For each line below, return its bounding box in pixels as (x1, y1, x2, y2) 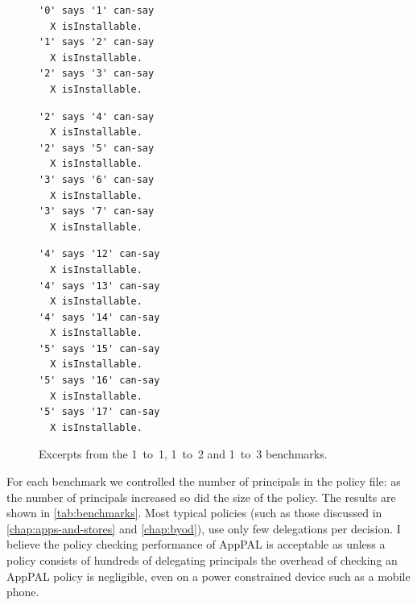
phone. (6, 583, 39, 600)
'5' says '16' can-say (39, 375, 160, 387)
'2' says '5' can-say (39, 142, 155, 154)
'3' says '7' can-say (39, 205, 155, 218)
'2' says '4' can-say (39, 110, 155, 122)
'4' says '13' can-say (39, 280, 160, 292)
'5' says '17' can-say (39, 406, 160, 418)
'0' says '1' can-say (39, 5, 155, 16)
